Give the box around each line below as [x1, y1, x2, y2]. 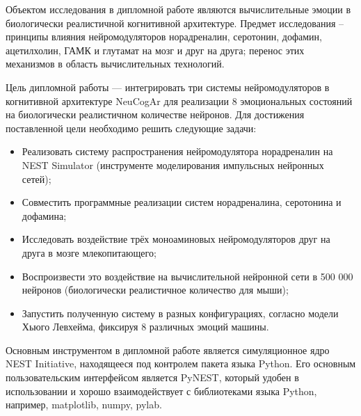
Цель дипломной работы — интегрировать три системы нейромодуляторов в [6, 79, 330, 94]
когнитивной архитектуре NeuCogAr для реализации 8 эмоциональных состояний [6, 93, 353, 108]
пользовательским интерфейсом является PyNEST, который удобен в [6, 370, 299, 385]
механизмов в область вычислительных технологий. [6, 56, 225, 71]
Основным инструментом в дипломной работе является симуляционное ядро [6, 342, 330, 357]
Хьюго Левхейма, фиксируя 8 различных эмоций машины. [22, 319, 269, 334]
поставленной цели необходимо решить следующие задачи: [6, 120, 257, 135]
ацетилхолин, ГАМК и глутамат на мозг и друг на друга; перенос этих [6, 42, 305, 57]
